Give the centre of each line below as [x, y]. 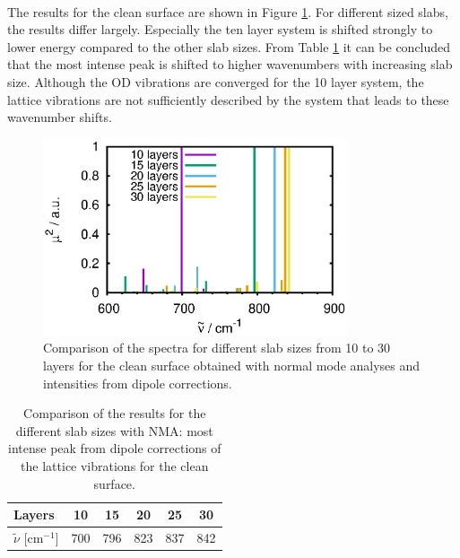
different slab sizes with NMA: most [114, 430]
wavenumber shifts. [60, 117]
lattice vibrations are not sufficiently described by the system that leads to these [228, 99]
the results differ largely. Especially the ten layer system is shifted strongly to [220, 29]
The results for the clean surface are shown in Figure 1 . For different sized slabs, [228, 11]
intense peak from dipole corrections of [115, 448]
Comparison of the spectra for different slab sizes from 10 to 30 [217, 348]
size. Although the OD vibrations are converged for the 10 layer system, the [216, 81]
